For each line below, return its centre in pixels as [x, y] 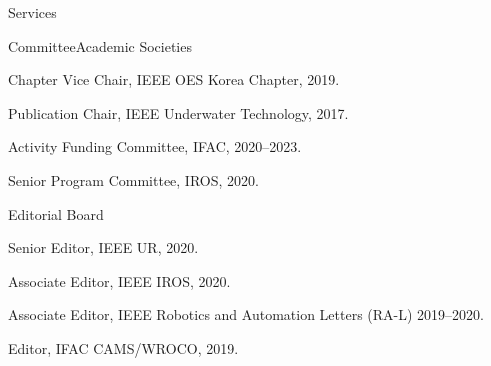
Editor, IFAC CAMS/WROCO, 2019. [123, 347]
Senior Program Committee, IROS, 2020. [133, 179]
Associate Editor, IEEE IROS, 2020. [119, 280]
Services [32, 12]
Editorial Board [56, 213]
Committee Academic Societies [100, 45]
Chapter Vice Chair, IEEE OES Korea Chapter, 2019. [174, 79]
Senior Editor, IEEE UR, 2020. [103, 247]
